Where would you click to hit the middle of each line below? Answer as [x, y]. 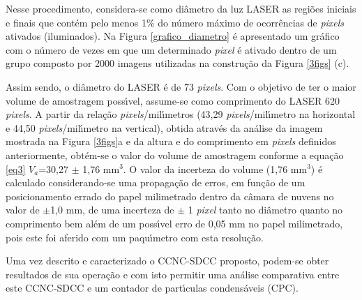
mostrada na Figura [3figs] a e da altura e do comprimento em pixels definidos [171, 141]
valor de [23, 210]
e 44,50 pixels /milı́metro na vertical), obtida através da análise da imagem [164, 127]
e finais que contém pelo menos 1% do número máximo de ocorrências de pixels [175, 22]
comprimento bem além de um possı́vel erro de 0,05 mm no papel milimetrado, [174, 223]
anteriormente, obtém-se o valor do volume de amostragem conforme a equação [175, 155]
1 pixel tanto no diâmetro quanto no [265, 210]
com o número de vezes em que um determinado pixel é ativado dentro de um [171, 49]
